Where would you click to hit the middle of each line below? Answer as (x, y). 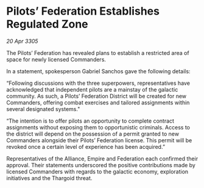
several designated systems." (43, 109)
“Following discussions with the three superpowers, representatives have (98, 83)
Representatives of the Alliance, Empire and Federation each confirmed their (102, 158)
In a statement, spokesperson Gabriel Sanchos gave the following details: (98, 71)
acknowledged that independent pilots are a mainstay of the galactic (92, 89)
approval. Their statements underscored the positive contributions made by (101, 165)
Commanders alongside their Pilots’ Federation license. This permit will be (99, 140)
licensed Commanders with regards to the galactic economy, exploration (97, 172)
